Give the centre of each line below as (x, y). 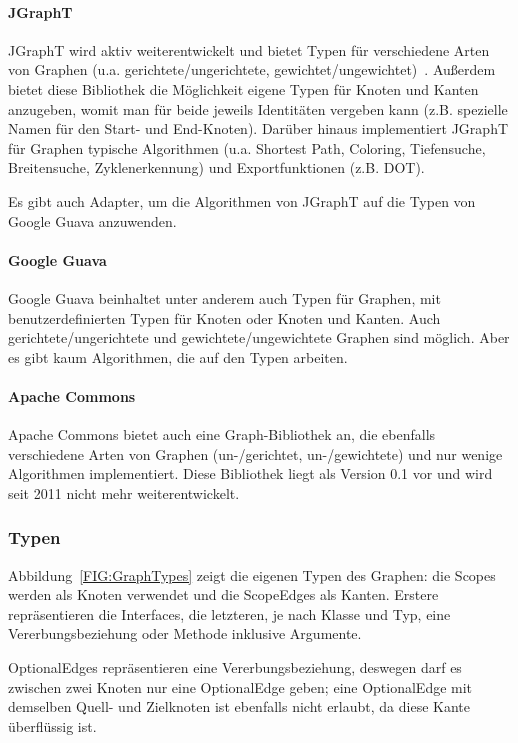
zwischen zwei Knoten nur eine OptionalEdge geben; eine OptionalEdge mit (240, 686)
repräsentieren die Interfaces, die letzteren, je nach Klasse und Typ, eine (229, 613)
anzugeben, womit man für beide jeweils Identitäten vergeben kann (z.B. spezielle (258, 108)
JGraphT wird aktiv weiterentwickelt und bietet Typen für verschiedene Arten (249, 49)
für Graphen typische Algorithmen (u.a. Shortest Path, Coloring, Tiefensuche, (247, 147)
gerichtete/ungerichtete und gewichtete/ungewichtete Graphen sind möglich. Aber (259, 337)
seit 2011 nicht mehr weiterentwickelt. (124, 492)
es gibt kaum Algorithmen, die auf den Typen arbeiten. (178, 356)
